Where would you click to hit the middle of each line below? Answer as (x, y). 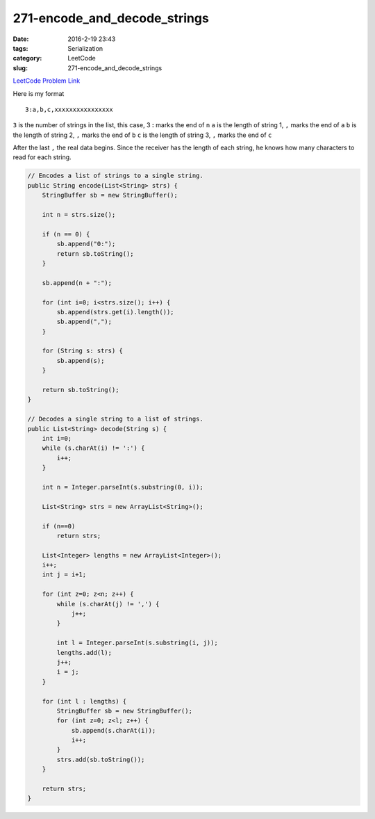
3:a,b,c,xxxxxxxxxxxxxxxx (69, 109)
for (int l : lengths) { (84, 701)
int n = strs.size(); (79, 214)
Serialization (85, 48)
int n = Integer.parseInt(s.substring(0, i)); (123, 487)
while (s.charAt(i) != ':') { (93, 448)
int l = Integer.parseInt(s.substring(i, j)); (137, 643)
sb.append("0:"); (86, 244)
